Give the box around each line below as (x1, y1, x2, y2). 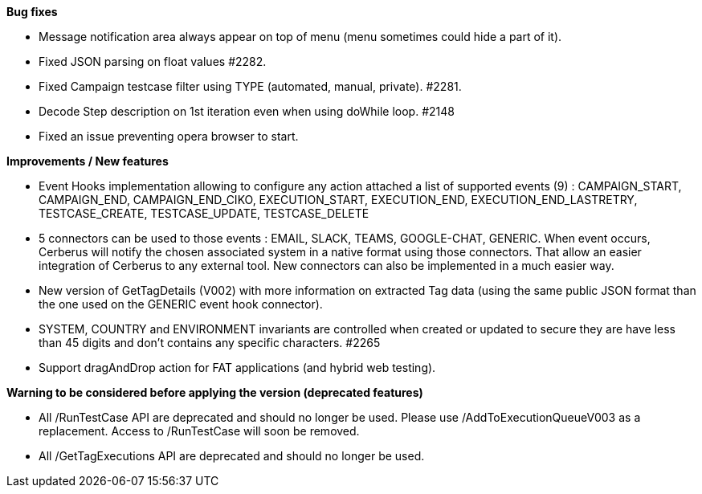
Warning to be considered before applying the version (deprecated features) (6, 386, 423, 399)
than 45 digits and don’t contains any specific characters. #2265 (39, 336, 381, 349)
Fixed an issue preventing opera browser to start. (39, 129, 299, 143)
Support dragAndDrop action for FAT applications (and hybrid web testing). (39, 361, 436, 374)
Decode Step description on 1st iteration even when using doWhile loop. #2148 (39, 104, 455, 118)
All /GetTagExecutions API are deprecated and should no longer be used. (39, 449, 425, 463)
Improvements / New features (6, 154, 169, 168)
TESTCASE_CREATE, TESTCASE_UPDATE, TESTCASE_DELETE (39, 206, 369, 220)
